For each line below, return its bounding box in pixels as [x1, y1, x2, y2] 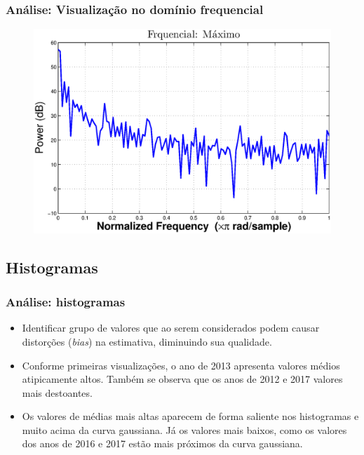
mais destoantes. [22, 385, 93, 400]
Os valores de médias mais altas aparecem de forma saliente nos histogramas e [22, 409, 359, 423]
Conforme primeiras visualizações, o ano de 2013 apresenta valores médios [22, 358, 340, 372]
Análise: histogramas [6, 293, 126, 311]
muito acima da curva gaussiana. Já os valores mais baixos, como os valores [22, 422, 347, 437]
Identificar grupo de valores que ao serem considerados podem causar [22, 320, 320, 335]
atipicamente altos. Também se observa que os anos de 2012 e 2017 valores [22, 372, 343, 386]
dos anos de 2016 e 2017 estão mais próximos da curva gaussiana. [22, 436, 303, 451]
